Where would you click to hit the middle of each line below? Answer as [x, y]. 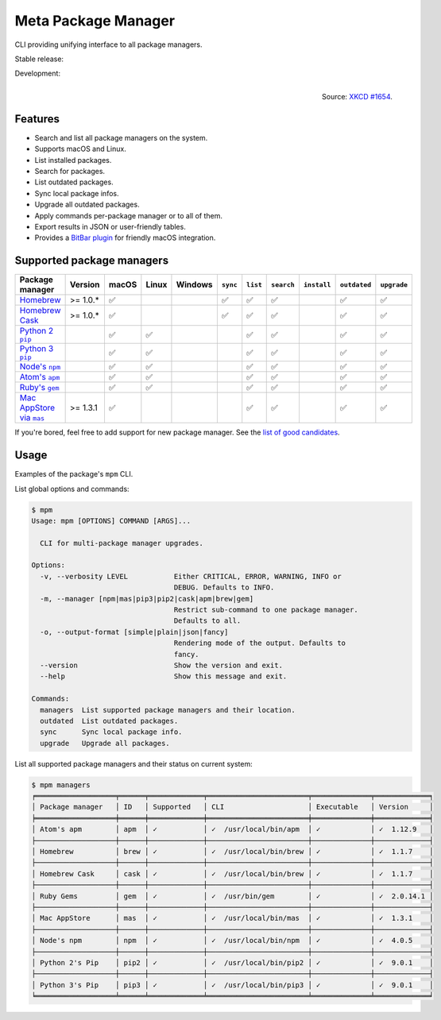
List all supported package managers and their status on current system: [134, 763]
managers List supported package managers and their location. [168, 710]
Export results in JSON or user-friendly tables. [110, 226]
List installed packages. [73, 160]
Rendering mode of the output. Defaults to [259, 643]
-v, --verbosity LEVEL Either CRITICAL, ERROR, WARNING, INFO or [191, 576]
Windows [195, 284]
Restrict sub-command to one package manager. [266, 610]
